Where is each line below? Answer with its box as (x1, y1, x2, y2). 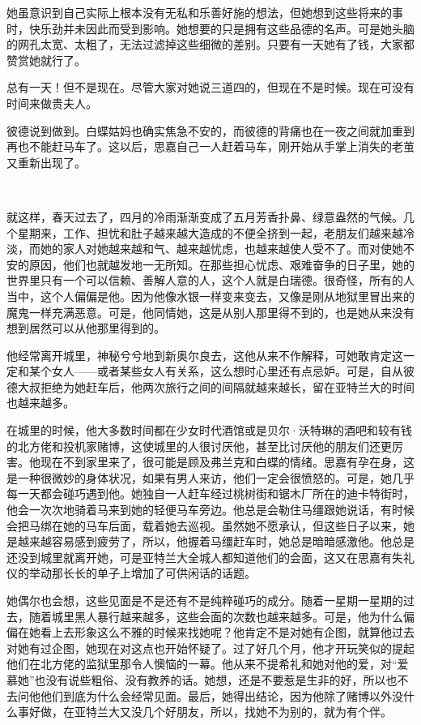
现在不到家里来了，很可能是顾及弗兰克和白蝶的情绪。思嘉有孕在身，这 (40, 453, 415, 470)
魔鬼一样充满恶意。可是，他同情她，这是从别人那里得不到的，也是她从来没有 (6, 303, 415, 320)
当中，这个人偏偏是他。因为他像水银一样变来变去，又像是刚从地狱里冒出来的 (6, 287, 415, 304)
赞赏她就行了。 (6, 51, 86, 68)
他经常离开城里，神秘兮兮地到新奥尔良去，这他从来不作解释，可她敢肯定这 (6, 346, 403, 363)
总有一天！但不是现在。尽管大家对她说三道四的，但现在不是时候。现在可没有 (6, 79, 415, 96)
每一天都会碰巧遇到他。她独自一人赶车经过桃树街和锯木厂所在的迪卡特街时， (6, 485, 415, 502)
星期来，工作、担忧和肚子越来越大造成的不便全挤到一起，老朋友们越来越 (17, 224, 403, 241)
